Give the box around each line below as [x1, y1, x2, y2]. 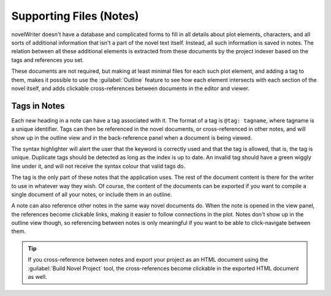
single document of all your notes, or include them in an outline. [11, 191, 172, 198]
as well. [28, 273, 47, 281]
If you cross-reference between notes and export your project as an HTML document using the [28, 256, 268, 264]
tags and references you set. [11, 56, 84, 64]
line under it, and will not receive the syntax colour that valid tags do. [11, 162, 186, 170]
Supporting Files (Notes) [11, 9, 139, 23]
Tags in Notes [11, 101, 66, 111]
